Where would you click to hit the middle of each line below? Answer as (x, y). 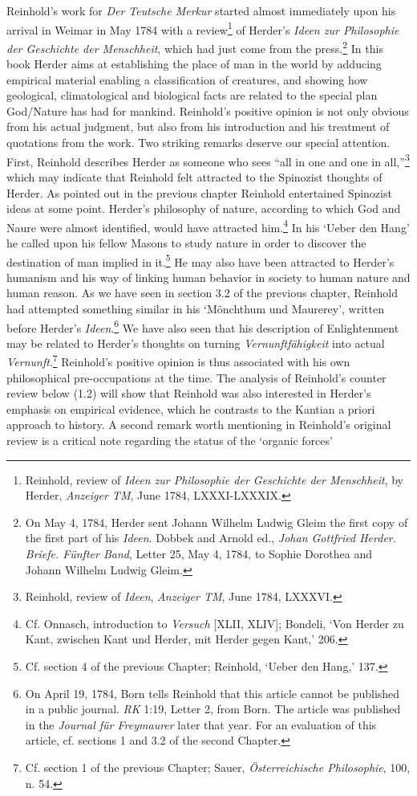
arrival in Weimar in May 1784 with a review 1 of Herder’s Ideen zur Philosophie (203, 28)
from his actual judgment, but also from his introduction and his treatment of (198, 127)
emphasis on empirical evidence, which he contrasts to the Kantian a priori (191, 408)
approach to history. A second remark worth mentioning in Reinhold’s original (199, 425)
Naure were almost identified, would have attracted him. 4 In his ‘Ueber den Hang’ (208, 226)
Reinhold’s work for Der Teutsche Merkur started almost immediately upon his (201, 10)
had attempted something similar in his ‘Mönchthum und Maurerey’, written (195, 308)
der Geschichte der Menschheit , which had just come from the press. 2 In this (195, 47)
